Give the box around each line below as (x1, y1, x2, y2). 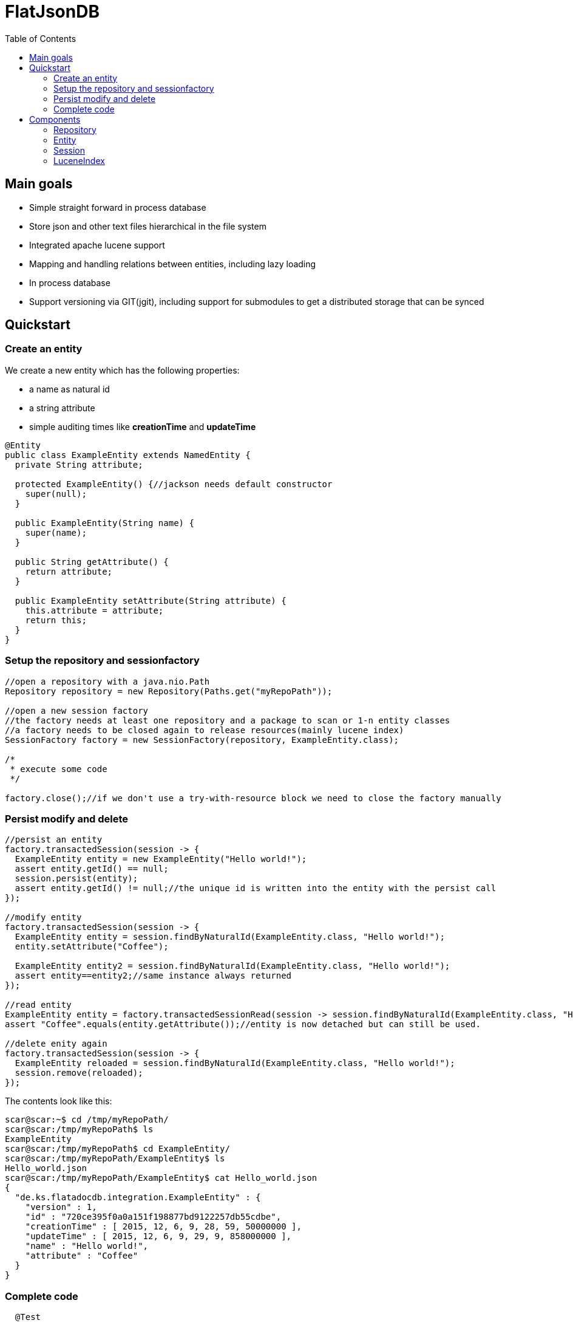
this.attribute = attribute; (25, 605, 164, 615)
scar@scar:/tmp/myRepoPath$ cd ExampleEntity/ (5, 1144, 230, 1154)
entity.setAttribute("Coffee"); (15, 942, 169, 952)
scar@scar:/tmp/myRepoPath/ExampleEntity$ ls (5, 1154, 225, 1164)
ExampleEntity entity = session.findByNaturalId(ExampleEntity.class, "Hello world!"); (15, 932, 445, 942)
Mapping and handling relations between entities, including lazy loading (29, 258, 316, 269)
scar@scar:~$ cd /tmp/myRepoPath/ (5, 1115, 169, 1125)
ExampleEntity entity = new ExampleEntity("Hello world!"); (15, 854, 307, 864)
